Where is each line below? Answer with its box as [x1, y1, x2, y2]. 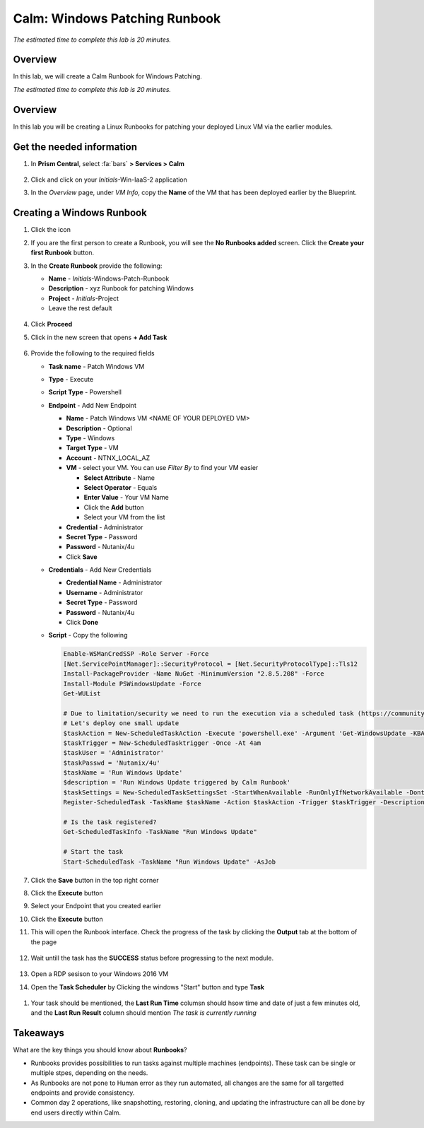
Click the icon [30, 225, 71, 234]
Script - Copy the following [48, 631, 128, 640]
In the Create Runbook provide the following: [30, 262, 163, 270]
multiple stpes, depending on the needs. [30, 1069, 148, 1077]
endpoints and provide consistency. [30, 1088, 135, 1097]
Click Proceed [30, 320, 73, 329]
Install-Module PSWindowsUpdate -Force [63, 679, 201, 688]
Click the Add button [83, 503, 144, 512]
